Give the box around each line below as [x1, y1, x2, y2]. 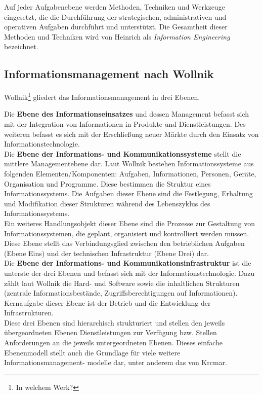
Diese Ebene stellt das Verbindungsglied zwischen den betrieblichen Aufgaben [4, 238, 245, 248]
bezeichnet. [4, 41, 38, 52]
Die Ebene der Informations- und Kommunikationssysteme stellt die [4, 148, 241, 159]
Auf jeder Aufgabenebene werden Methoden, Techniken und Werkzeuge [4, 2, 225, 12]
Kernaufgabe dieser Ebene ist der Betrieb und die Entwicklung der [4, 297, 211, 308]
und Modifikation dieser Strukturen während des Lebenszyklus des [4, 198, 210, 208]
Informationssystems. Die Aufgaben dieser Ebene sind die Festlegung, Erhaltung [4, 188, 253, 199]
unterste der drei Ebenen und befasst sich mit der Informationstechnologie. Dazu [4, 267, 255, 278]
